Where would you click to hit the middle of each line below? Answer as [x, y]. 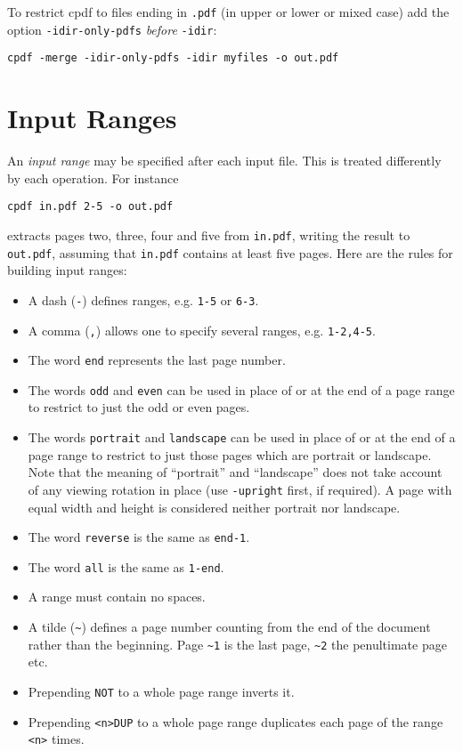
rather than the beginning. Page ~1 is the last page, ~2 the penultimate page [237, 644]
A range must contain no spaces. [117, 597]
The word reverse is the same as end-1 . [139, 537]
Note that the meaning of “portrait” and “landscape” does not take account [235, 472]
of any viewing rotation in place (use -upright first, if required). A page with [240, 489]
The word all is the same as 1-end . [126, 566]
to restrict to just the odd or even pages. [139, 407]
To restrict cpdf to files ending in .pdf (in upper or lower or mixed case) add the [228, 12]
